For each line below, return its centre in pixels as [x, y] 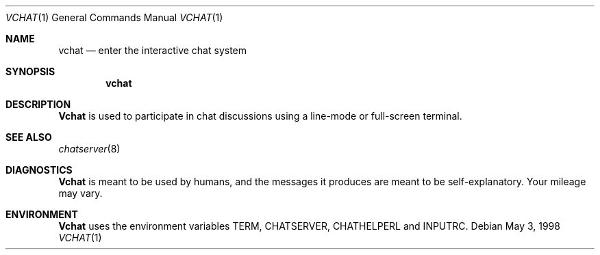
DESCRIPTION [38, 104]
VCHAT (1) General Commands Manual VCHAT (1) [114, 17]
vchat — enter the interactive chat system [153, 50]
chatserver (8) [89, 149]
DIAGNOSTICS [39, 170]
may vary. [80, 193]
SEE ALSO [29, 137]
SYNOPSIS [30, 71]
